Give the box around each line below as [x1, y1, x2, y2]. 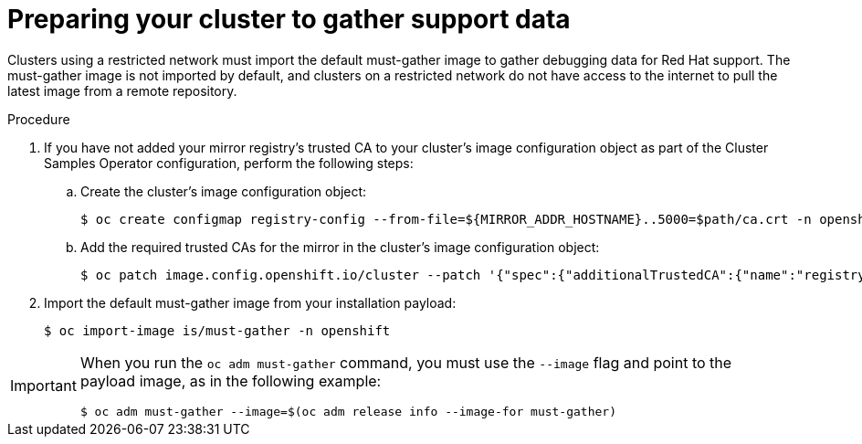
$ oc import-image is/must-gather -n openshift [44, 322, 391, 338]
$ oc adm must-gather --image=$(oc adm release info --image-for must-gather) [79, 404, 616, 418]
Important [10, 376, 77, 396]
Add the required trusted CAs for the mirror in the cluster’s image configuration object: [80, 238, 600, 255]
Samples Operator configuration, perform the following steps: [44, 154, 414, 171]
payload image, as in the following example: [79, 371, 382, 390]
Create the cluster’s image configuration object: [80, 183, 367, 199]
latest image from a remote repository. [7, 82, 237, 99]
